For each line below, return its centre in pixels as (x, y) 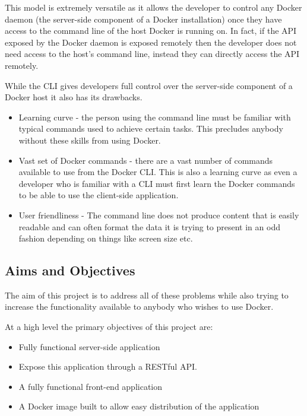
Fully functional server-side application (89, 346)
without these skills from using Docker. (90, 140)
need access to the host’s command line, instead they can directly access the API (152, 54)
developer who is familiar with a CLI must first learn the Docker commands (157, 183)
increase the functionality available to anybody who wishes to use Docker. (139, 307)
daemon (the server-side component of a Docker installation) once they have (143, 19)
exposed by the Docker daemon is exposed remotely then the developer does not (151, 42)
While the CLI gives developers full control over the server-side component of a (149, 85)
